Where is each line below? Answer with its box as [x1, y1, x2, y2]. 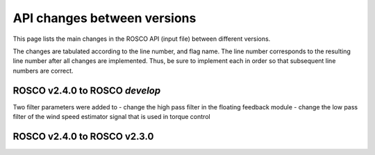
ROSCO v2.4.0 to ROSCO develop [12, 84, 161, 96]
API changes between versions [12, 10, 197, 26]
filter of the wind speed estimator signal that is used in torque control [12, 113, 211, 121]
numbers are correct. [12, 66, 74, 75]
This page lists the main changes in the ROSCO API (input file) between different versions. [12, 35, 271, 43]
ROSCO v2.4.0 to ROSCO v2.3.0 [12, 130, 154, 142]
